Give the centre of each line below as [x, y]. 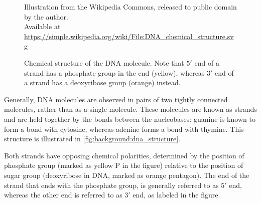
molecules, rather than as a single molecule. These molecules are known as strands [130, 109]
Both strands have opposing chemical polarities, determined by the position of [124, 155]
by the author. [46, 16]
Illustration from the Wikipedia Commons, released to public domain [130, 7]
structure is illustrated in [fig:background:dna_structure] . [92, 139]
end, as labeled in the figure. [176, 195]
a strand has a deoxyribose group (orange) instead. [102, 82]
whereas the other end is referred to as [63, 195]
